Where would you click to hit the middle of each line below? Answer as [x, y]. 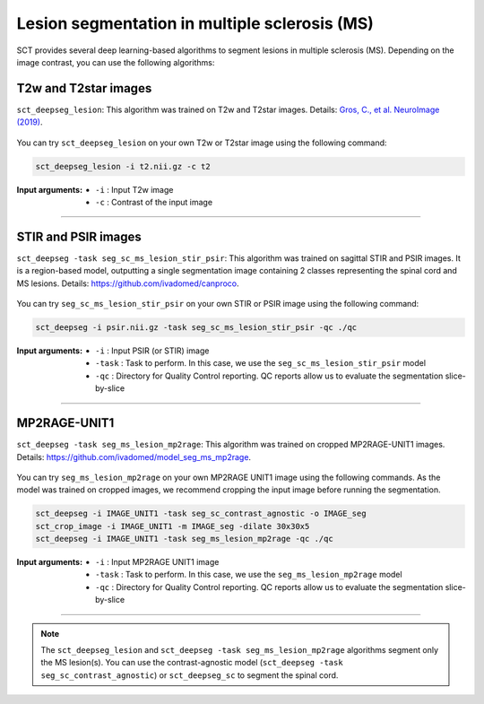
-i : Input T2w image [134, 189]
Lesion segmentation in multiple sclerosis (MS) [195, 23]
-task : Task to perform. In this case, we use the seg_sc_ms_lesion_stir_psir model [260, 363]
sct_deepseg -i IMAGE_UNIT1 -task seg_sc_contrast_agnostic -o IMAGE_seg [201, 514]
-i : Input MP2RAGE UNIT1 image [157, 562]
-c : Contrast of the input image [154, 202]
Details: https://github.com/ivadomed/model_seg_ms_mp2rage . [134, 456]
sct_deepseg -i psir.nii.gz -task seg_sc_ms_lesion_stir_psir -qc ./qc [196, 328]
